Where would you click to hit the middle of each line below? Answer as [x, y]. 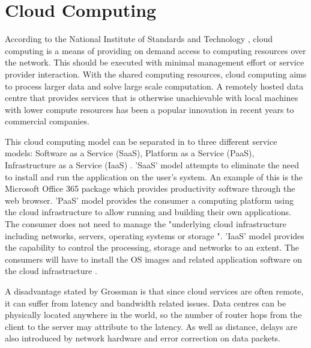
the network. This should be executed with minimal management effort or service [155, 62]
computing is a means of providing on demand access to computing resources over [155, 50]
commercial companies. [47, 121]
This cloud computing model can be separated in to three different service [141, 141]
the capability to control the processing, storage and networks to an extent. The [152, 247]
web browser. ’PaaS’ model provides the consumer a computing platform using [149, 200]
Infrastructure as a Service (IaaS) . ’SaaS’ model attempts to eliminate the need [152, 165]
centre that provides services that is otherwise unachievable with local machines [152, 98]
